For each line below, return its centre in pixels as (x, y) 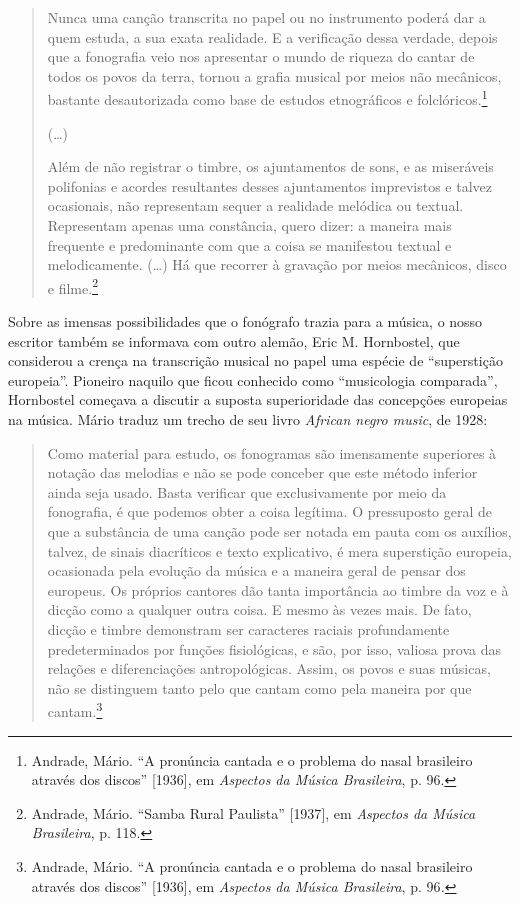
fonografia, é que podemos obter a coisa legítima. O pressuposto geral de (270, 511)
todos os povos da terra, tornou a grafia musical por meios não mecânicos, (274, 75)
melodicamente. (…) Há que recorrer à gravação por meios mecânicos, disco (277, 264)
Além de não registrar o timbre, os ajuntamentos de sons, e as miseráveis (270, 166)
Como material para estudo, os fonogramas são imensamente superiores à (272, 452)
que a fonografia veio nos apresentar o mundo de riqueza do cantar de (261, 56)
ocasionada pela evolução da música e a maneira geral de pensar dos (256, 570)
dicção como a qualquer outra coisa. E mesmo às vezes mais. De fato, (259, 609)
